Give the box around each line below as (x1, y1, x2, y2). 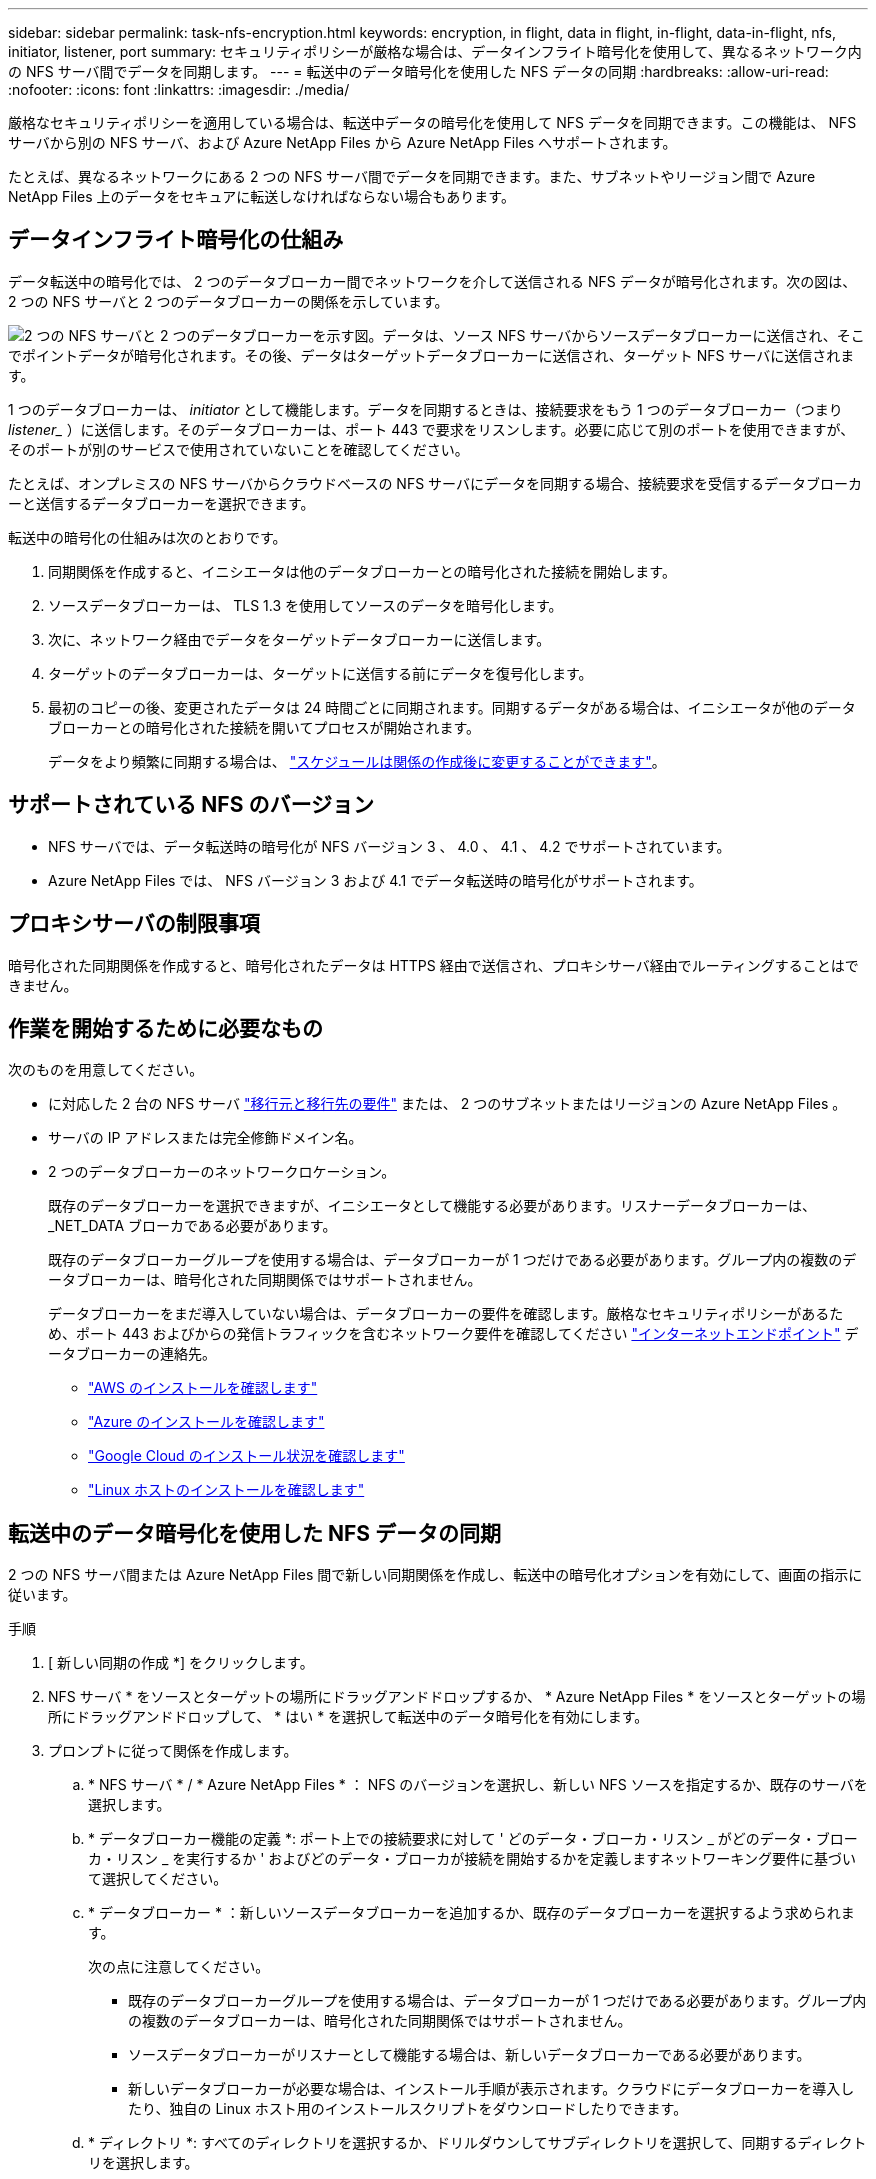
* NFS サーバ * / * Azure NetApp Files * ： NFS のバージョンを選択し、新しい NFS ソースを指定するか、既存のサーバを (88, 1776, 868, 1794)
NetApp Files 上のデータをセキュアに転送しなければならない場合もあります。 (8, 188, 515, 205)
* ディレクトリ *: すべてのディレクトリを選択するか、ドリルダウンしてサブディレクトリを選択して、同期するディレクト (88, 2134, 867, 2152)
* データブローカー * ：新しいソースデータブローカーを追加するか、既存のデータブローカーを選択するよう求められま (88, 1904, 855, 1922)
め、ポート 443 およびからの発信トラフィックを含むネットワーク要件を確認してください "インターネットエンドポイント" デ (48, 1325, 859, 1343)
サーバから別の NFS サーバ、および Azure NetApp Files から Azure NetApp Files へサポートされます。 (8, 134, 677, 151)
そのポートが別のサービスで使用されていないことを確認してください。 (8, 440, 469, 458)
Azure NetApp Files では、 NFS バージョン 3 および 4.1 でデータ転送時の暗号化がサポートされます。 (48, 871, 703, 889)
